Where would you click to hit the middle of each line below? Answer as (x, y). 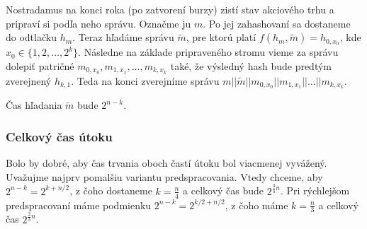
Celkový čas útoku (59, 136)
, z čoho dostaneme (111, 190)
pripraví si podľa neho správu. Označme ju (98, 23)
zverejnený (29, 80)
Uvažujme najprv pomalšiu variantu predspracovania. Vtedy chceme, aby (164, 176)
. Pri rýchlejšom (315, 190)
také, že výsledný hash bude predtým (251, 65)
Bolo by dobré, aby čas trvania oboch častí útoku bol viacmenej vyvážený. (166, 163)
